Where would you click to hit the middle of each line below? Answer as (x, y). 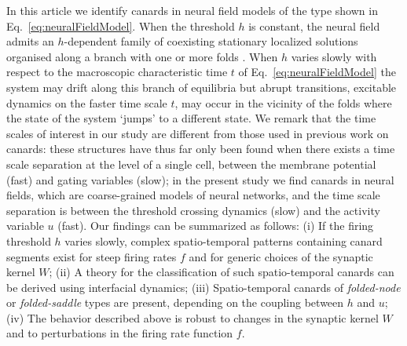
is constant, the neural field (314, 25)
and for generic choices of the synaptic (281, 256)
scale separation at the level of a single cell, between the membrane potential (191, 164)
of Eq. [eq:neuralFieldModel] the (317, 72)
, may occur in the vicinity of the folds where (283, 102)
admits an (30, 41)
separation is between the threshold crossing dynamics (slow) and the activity (193, 210)
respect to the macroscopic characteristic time (117, 72)
